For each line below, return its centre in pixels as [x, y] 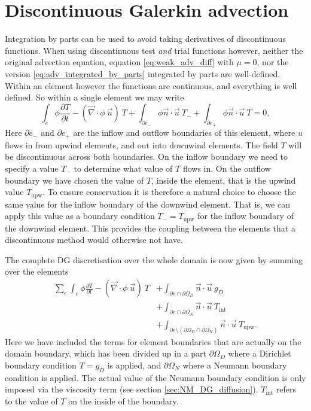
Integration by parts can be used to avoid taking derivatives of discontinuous [145, 39]
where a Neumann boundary [235, 365]
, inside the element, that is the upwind [224, 180]
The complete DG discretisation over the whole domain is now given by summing [154, 259]
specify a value [32, 168]
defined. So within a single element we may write [94, 97]
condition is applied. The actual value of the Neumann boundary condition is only [155, 377]
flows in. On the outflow [227, 168]
